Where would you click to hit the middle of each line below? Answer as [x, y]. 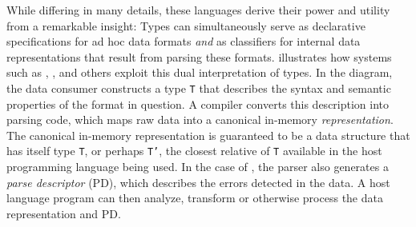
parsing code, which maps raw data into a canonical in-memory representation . [200, 119]
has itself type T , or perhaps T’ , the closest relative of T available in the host [194, 151]
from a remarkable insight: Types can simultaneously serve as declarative [186, 25]
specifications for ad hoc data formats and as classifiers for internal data [184, 41]
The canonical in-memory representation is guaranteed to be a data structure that [208, 135]
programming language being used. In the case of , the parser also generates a [198, 167]
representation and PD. [64, 213]
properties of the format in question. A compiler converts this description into [198, 104]
